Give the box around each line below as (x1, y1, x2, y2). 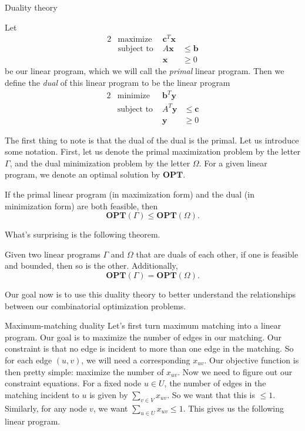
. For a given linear (199, 156, 267, 169)
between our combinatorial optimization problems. (5, 299, 186, 312)
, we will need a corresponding (81, 353, 190, 366)
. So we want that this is (167, 388, 256, 400)
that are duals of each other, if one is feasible (136, 248, 299, 260)
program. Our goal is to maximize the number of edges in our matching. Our (5, 330, 281, 343)
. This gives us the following (183, 402, 284, 414)
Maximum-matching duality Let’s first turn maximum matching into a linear (5, 319, 281, 332)
